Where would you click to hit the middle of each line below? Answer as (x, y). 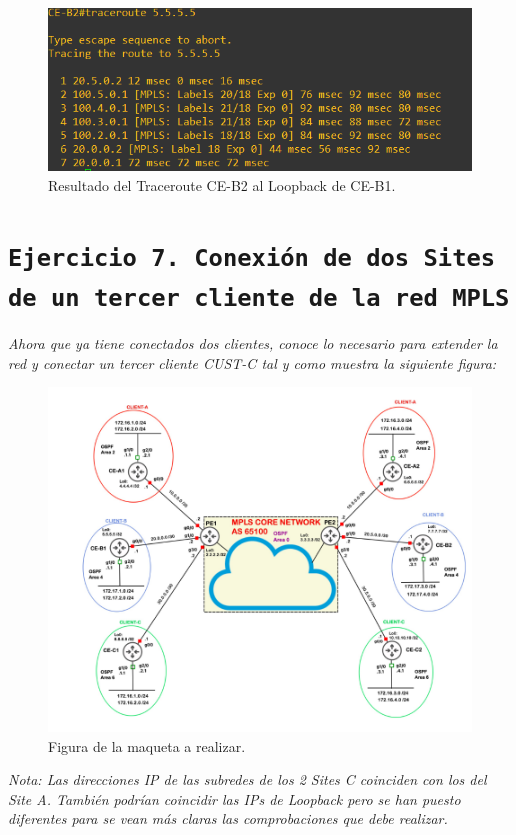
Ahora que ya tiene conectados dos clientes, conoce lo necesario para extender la (253, 342)
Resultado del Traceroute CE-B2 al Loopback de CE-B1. (222, 184)
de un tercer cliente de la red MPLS (259, 297)
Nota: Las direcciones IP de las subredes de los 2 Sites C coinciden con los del (247, 779)
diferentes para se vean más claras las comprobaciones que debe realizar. (228, 818)
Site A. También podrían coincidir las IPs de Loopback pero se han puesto (234, 798)
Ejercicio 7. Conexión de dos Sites (252, 257)
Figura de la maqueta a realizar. (147, 745)
